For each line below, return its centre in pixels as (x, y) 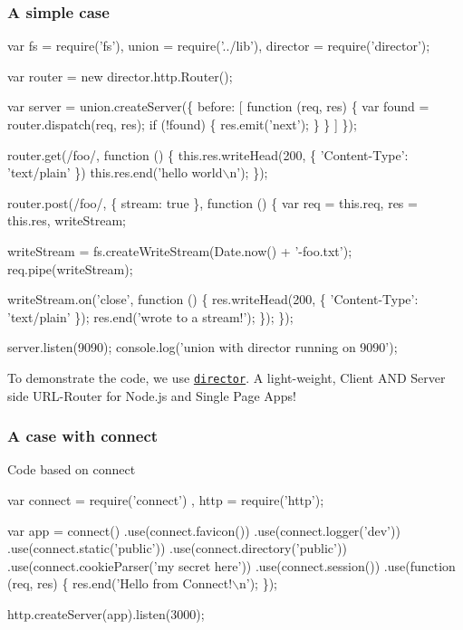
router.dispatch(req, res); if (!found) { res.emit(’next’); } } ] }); (182, 124)
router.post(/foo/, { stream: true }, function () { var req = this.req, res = (212, 202)
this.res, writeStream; (67, 220)
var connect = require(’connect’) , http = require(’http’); (166, 500)
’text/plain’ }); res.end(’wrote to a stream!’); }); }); (150, 316)
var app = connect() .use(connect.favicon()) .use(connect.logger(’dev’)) (204, 530)
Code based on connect (72, 469)
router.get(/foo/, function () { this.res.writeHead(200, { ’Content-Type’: (208, 154)
